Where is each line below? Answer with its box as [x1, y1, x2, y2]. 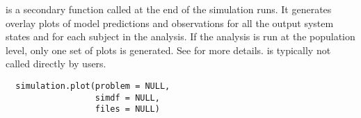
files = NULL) [95, 104, 160, 115]
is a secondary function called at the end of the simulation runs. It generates [6, 2, 332, 16]
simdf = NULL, [95, 92, 160, 103]
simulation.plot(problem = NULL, [15, 81, 170, 91]
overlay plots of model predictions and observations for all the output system [6, 15, 334, 30]
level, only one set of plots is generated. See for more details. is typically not [6, 42, 331, 57]
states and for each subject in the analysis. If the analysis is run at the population [6, 29, 355, 44]
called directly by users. [6, 56, 106, 71]
